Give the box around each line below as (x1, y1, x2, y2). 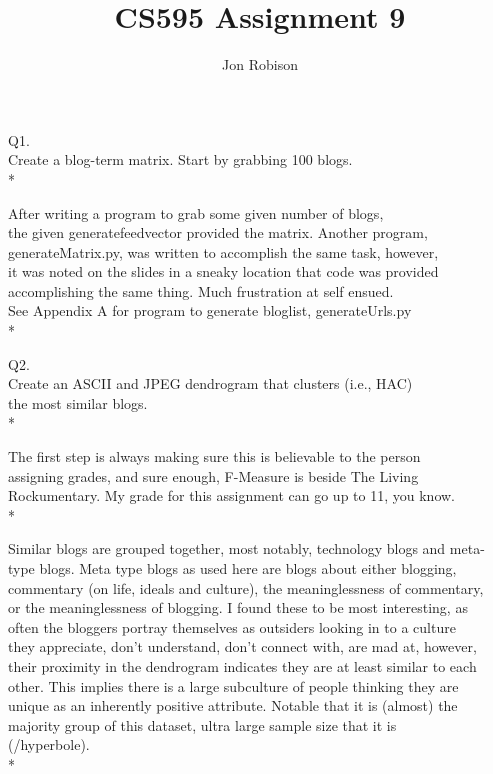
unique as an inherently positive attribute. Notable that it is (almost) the (8, 695, 458, 716)
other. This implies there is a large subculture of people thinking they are (8, 675, 459, 696)
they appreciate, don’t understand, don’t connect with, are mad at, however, (8, 636, 477, 657)
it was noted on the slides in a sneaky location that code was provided (8, 261, 439, 282)
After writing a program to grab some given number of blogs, (8, 202, 384, 223)
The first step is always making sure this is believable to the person (8, 446, 421, 467)
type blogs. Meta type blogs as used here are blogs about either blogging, (8, 558, 457, 578)
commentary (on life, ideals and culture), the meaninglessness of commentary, (8, 577, 484, 598)
